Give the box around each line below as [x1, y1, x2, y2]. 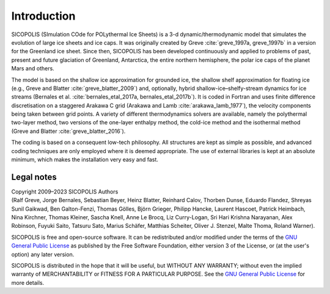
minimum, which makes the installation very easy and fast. [11, 156, 159, 164]
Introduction [11, 9, 76, 23]
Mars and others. [11, 65, 54, 72]
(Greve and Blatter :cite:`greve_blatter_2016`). [11, 127, 126, 135]
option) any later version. [11, 251, 75, 258]
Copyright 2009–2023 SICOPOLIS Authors [11, 187, 119, 195]
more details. [11, 279, 45, 286]
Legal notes [11, 171, 57, 182]
